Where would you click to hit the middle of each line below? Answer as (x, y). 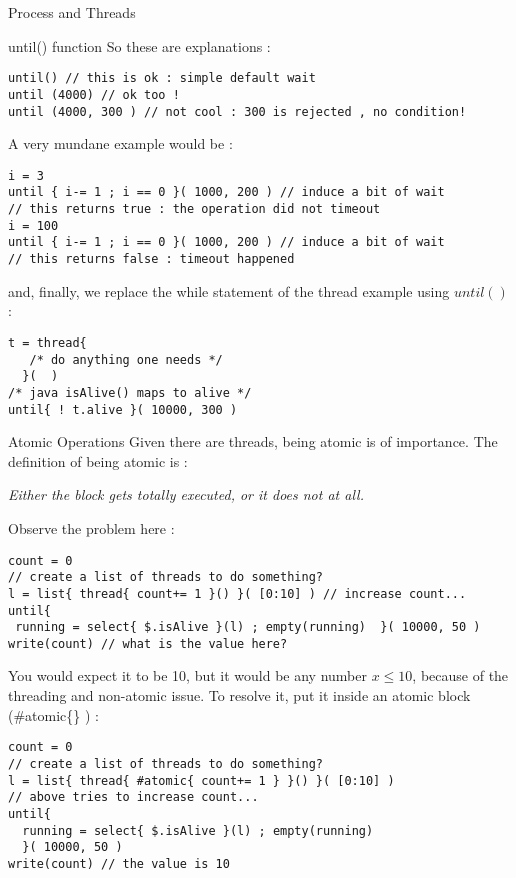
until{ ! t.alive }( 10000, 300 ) (123, 409)
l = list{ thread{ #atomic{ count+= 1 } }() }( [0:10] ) (201, 780)
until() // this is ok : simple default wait (162, 78)
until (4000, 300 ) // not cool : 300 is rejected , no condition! (237, 111)
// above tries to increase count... (133, 797)
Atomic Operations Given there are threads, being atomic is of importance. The (253, 441)
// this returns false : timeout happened (151, 259)
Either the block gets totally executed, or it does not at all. (186, 494)
